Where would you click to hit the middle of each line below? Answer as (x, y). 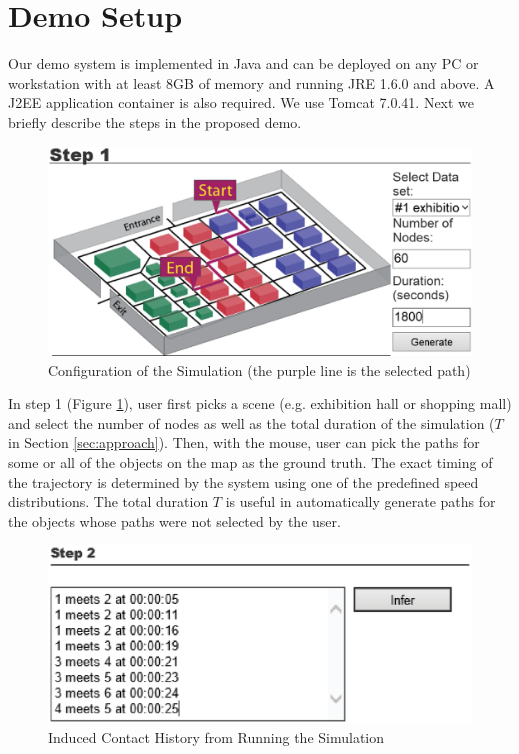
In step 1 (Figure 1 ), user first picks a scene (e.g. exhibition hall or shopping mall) (260, 403)
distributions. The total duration (108, 501)
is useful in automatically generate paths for (360, 501)
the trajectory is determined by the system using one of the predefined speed (243, 481)
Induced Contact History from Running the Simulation (216, 737)
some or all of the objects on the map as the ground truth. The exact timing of (250, 461)
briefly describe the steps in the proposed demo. (155, 121)
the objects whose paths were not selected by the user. (174, 520)
